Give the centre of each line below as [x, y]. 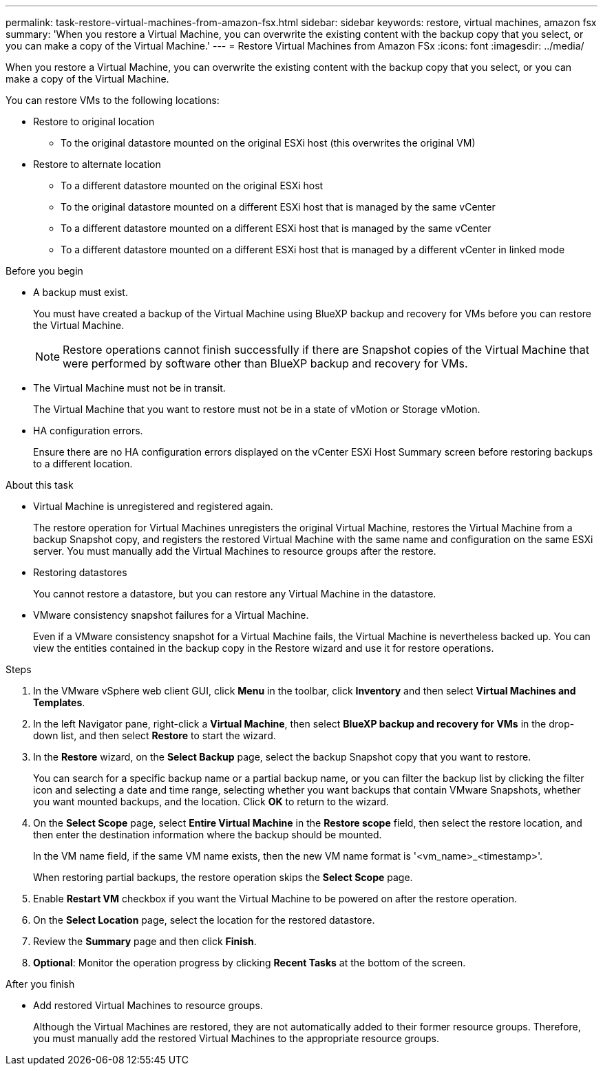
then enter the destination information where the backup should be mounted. [208, 835]
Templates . [59, 702]
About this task [40, 485]
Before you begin [44, 271]
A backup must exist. [81, 292]
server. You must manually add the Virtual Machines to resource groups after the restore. [235, 551]
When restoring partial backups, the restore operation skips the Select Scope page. [223, 877]
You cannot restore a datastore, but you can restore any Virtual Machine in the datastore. [235, 594]
